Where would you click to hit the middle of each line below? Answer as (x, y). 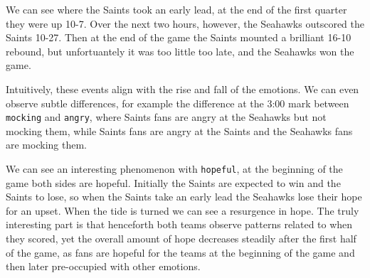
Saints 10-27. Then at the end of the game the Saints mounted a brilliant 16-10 (179, 37)
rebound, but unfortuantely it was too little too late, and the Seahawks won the (180, 51)
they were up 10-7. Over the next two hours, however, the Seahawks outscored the (185, 23)
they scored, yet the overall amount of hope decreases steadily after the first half (181, 239)
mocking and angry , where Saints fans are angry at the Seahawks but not (166, 117)
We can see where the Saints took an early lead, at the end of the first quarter (176, 9)
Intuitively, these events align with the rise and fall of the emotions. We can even (183, 89)
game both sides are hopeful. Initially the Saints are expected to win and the (173, 182)
